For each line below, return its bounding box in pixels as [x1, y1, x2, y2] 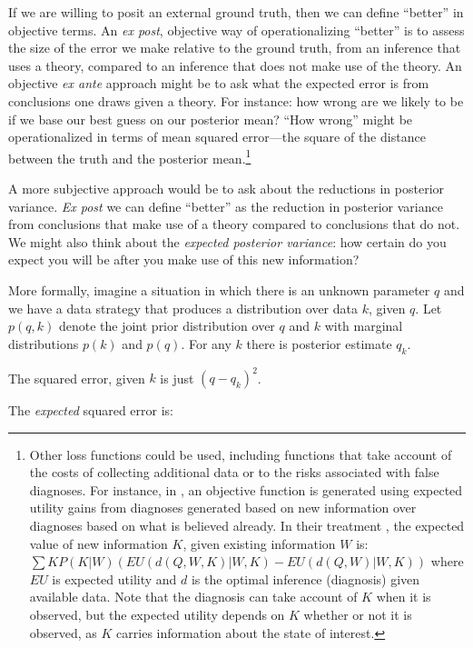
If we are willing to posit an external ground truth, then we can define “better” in [8, 3, 464, 21]
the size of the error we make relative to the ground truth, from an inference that [8, 38, 461, 57]
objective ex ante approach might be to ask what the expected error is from [8, 74, 429, 93]
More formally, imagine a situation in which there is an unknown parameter [8, 280, 430, 299]
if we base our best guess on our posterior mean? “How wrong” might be [8, 109, 413, 128]
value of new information [29, 533, 168, 553]
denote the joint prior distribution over [58, 316, 275, 335]
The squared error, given [8, 368, 145, 387]
